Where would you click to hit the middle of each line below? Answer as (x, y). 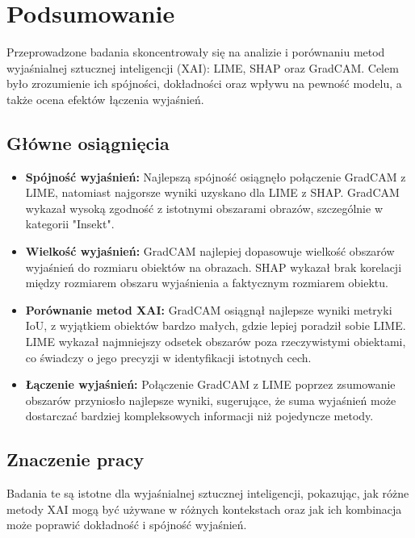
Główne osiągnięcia (88, 142)
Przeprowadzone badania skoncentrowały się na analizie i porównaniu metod (196, 52)
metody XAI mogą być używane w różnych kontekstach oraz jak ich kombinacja (204, 509)
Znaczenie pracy (75, 459)
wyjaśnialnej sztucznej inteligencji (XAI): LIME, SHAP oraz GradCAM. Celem (203, 67)
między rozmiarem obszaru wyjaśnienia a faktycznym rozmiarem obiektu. (207, 283)
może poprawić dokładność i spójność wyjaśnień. (127, 525)
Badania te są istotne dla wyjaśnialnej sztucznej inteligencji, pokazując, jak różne (208, 493)
